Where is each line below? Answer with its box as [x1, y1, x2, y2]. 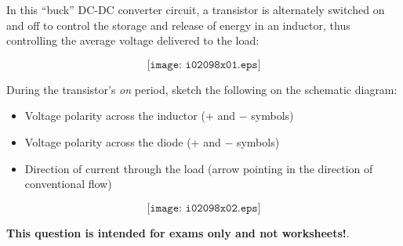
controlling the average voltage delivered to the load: [6, 32, 260, 49]
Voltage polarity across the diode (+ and [24, 133, 221, 150]
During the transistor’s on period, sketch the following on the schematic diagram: [6, 81, 398, 97]
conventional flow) [24, 175, 112, 192]
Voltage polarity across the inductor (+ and [24, 107, 236, 124]
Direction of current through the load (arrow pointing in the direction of [24, 160, 373, 176]
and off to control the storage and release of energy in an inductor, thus [6, 16, 350, 33]
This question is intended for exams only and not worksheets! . [6, 224, 350, 241]
